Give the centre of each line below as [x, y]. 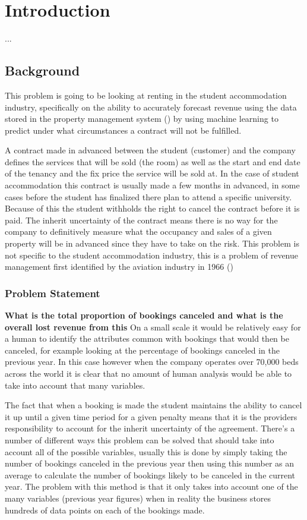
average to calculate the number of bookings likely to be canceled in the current [150, 475]
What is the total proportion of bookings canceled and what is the [144, 315]
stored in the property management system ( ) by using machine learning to [142, 119]
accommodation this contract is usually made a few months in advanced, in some [152, 185]
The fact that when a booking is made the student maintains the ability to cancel [153, 405]
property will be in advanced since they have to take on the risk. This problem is [152, 243]
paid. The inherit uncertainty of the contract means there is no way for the [141, 220]
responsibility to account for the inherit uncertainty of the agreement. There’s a [150, 428]
